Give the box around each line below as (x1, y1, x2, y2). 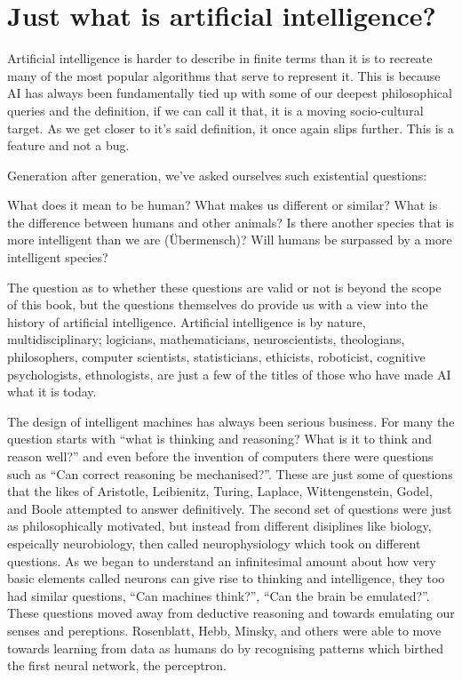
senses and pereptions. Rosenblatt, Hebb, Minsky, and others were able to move (7, 620, 442, 639)
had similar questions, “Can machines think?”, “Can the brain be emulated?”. (7, 586, 430, 604)
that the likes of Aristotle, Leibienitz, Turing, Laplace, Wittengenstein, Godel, (7, 482, 433, 500)
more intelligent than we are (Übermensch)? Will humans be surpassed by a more (7, 230, 452, 249)
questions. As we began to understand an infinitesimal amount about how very (7, 551, 436, 570)
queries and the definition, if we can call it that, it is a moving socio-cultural (7, 100, 424, 119)
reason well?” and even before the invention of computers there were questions (7, 447, 434, 465)
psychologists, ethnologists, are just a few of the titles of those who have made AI (7, 364, 451, 383)
